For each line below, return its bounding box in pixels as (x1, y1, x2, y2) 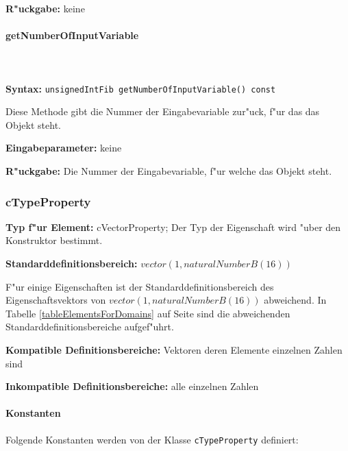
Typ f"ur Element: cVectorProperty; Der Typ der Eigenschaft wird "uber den (5, 219, 341, 234)
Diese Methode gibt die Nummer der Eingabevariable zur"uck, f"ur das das (5, 104, 320, 119)
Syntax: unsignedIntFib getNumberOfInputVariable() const (5, 81, 276, 95)
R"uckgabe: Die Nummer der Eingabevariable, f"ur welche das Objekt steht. (5, 164, 332, 178)
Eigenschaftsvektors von (5, 293, 106, 307)
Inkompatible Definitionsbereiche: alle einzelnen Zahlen (5, 379, 259, 393)
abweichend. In (264, 293, 327, 307)
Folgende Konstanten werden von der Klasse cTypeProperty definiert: (5, 432, 299, 446)
